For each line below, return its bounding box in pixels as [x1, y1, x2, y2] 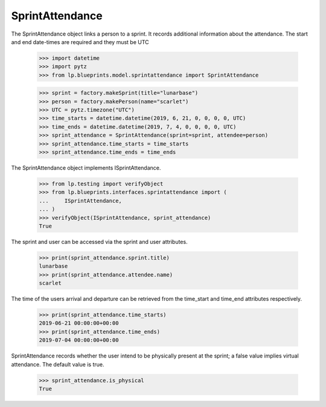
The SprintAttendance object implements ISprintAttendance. [11, 164, 161, 171]
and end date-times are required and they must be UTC [11, 38, 149, 45]
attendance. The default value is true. [11, 361, 104, 368]
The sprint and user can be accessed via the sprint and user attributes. [11, 238, 188, 245]
